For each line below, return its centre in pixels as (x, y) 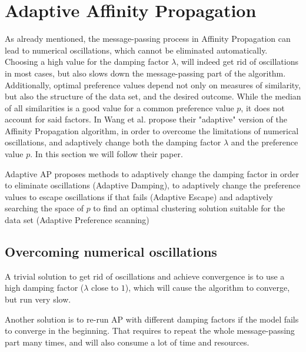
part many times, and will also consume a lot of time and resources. (127, 342)
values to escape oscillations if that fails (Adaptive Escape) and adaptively (139, 196)
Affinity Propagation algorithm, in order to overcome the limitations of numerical (152, 130)
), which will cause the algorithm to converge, (207, 288)
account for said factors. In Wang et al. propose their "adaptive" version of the (146, 119)
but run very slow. (38, 299)
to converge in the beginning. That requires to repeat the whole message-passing (150, 331)
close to (105, 288)
